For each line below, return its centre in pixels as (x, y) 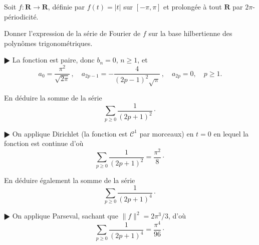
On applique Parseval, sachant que (65, 216)
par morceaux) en (167, 133)
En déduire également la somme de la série (70, 180)
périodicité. (21, 16)
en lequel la (231, 133)
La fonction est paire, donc (53, 60)
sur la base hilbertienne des (190, 33)
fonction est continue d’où (44, 143)
